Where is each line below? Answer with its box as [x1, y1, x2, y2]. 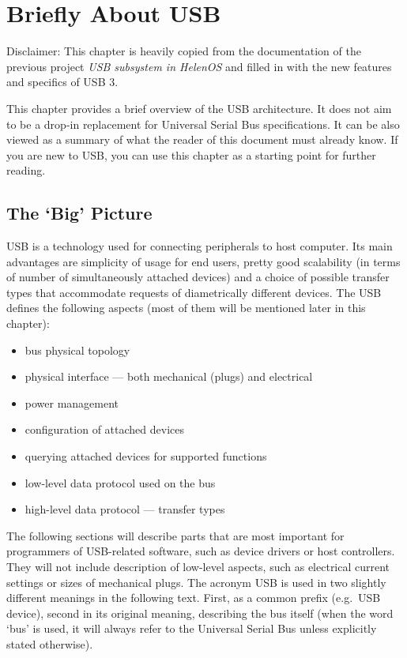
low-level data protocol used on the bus [24, 474, 216, 491]
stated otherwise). [6, 635, 93, 652]
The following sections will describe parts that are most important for [6, 527, 345, 543]
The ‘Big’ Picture [6, 201, 153, 225]
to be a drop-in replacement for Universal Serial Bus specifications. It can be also [6, 115, 400, 132]
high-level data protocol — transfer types [24, 501, 225, 517]
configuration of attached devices [24, 421, 184, 438]
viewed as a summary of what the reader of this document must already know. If [6, 131, 398, 148]
